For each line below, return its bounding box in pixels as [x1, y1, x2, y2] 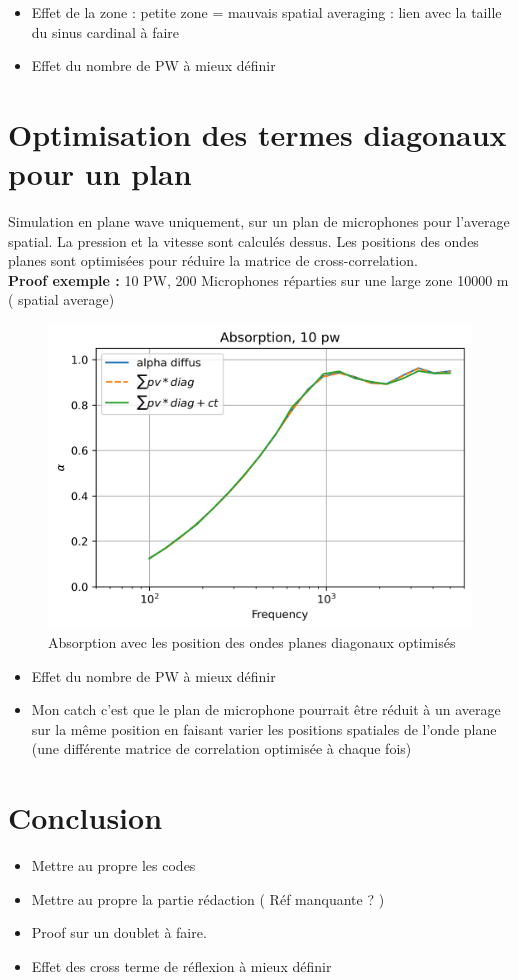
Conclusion [8, 797, 163, 838]
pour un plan [8, 153, 192, 194]
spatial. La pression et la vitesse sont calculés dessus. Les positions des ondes [8, 230, 479, 251]
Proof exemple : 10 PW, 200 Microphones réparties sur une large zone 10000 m [8, 269, 509, 290]
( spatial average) [8, 289, 115, 310]
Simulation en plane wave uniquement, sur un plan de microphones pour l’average [8, 211, 510, 232]
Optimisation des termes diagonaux [8, 113, 507, 154]
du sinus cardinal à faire [31, 21, 180, 42]
